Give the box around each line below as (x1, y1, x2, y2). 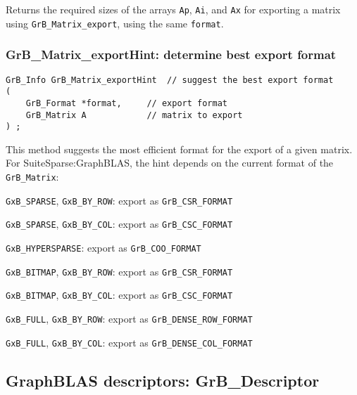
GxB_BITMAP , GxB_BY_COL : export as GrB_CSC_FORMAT (6, 287, 233, 302)
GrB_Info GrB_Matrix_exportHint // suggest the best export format (6, 75, 334, 85)
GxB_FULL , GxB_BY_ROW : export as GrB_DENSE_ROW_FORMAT (6, 311, 253, 325)
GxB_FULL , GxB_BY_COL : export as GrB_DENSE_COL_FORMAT (6, 335, 253, 349)
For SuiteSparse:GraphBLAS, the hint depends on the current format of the (6, 155, 334, 170)
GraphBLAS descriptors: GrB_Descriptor (6, 369, 320, 391)
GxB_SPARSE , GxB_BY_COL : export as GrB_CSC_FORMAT (6, 216, 233, 231)
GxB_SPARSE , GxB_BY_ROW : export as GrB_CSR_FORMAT (6, 193, 233, 207)
